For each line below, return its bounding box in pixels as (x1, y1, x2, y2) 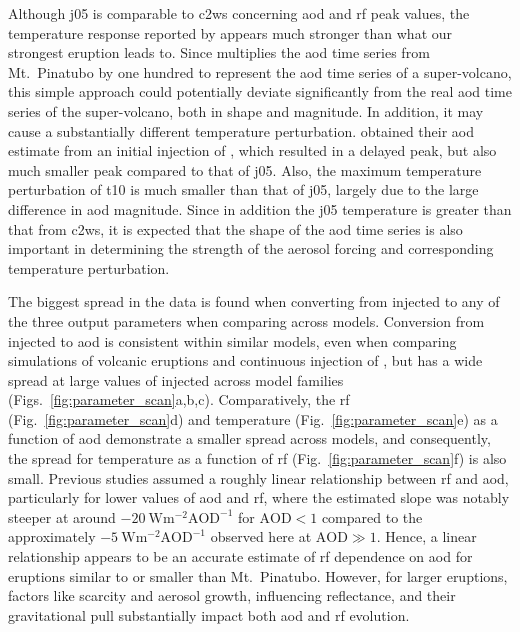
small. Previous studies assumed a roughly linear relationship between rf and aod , (8, 467, 509, 488)
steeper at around (8, 506, 116, 527)
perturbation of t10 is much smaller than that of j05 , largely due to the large (8, 179, 479, 200)
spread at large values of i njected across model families (8, 369, 344, 390)
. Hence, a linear (376, 526, 477, 547)
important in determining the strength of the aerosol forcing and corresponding (8, 238, 494, 259)
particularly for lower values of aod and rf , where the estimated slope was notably (8, 487, 510, 508)
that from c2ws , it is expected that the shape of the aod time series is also (8, 218, 463, 239)
